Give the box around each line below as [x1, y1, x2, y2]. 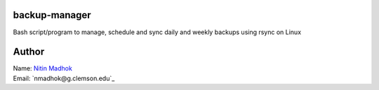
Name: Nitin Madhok [13, 64, 73, 73]
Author [13, 46, 45, 58]
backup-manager [13, 9, 91, 21]
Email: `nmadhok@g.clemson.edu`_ [13, 74, 115, 82]
